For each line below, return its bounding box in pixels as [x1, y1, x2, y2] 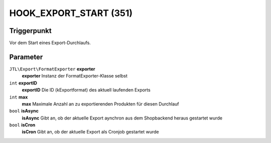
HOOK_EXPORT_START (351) [9, 7, 133, 18]
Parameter [9, 52, 43, 61]
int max [9, 94, 28, 100]
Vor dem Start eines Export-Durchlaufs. [9, 40, 91, 46]
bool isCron [9, 122, 36, 128]
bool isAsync [9, 108, 39, 114]
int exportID [9, 80, 38, 86]
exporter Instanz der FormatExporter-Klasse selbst [22, 73, 127, 79]
